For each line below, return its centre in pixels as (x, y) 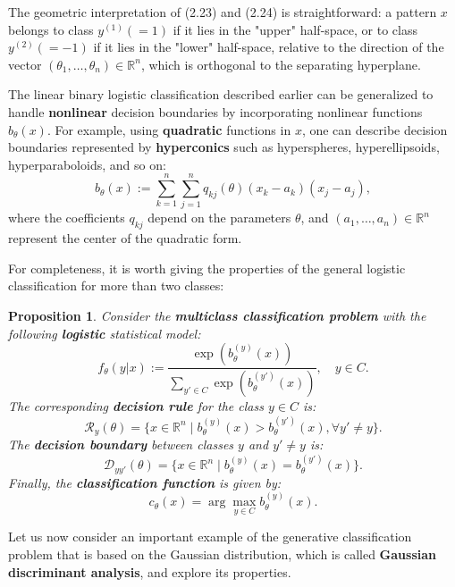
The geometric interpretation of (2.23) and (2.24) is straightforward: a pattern (223, 12)
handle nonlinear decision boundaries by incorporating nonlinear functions (215, 111)
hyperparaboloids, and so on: (87, 164)
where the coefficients (67, 218)
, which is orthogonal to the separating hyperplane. (281, 64)
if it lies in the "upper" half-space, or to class (295, 29)
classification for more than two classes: (116, 285)
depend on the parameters (219, 218)
